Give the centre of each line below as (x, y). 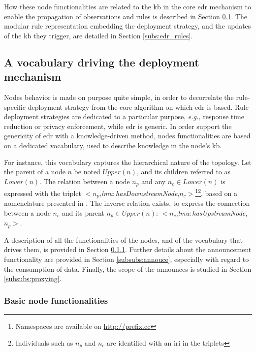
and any (154, 181)
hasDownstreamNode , (148, 193)
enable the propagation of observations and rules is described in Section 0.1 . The (126, 16)
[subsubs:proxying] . (33, 278)
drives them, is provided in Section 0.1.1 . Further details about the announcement (128, 249)
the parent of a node (35, 172)
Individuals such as (44, 342)
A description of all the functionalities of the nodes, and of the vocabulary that (123, 240)
